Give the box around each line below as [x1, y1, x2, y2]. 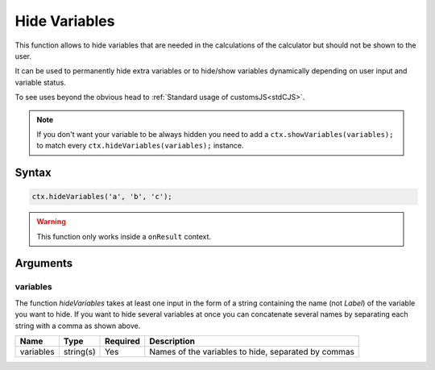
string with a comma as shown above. [14, 321, 141, 331]
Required [105, 335, 141, 347]
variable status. [14, 77, 66, 87]
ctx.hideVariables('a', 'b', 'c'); [31, 192, 172, 202]
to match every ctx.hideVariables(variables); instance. [36, 141, 244, 151]
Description [149, 335, 196, 347]
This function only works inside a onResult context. [36, 231, 212, 241]
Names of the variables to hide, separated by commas [149, 346, 354, 357]
